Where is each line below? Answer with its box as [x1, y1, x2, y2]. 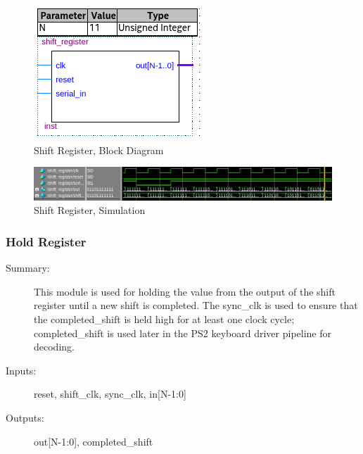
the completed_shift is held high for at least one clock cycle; [34, 311, 295, 326]
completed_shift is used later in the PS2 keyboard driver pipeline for [34, 325, 331, 340]
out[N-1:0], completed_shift [34, 434, 153, 448]
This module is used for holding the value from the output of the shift [34, 284, 336, 298]
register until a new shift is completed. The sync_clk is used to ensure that [34, 298, 358, 313]
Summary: [6, 260, 50, 275]
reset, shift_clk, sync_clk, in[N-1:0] [34, 386, 186, 401]
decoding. [34, 339, 75, 354]
